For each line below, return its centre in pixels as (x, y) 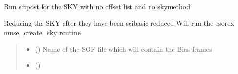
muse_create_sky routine (42, 32)
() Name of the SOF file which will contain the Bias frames (123, 48)
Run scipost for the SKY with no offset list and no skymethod (97, 6)
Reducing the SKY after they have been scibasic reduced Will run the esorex (119, 23)
